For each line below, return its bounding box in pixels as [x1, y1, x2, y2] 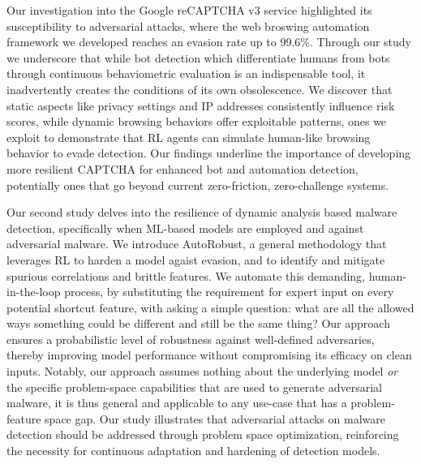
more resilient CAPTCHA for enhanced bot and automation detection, [6, 160, 359, 177]
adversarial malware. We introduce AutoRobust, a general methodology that [6, 235, 387, 252]
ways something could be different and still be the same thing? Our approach [6, 315, 390, 332]
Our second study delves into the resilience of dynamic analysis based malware [6, 204, 397, 221]
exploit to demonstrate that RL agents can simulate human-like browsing [6, 128, 371, 145]
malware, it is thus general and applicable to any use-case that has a [6, 394, 347, 411]
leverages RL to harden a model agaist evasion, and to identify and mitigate [6, 251, 385, 268]
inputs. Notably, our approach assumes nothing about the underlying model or [6, 363, 398, 380]
